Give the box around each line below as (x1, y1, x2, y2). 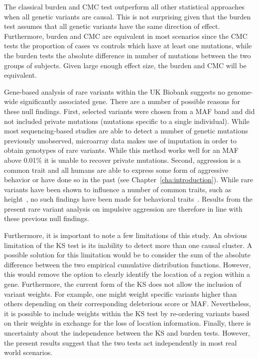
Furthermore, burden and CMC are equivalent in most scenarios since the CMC (4, 30, 248, 41)
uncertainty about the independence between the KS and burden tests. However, (4, 328, 250, 338)
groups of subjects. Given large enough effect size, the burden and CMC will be (4, 60, 247, 70)
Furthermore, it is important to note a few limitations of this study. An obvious (4, 230, 248, 240)
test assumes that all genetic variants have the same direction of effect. (4, 21, 220, 31)
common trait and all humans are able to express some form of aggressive (4, 164, 229, 175)
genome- (227, 86, 253, 97)
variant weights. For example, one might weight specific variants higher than (4, 288, 237, 299)
